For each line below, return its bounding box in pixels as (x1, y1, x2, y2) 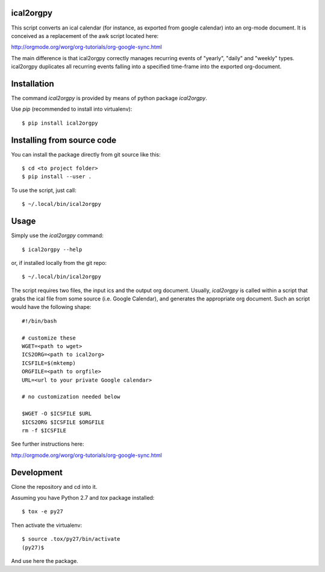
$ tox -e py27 (22, 508, 63, 515)
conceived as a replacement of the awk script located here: (11, 32, 159, 39)
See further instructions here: (11, 440, 84, 448)
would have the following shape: (11, 303, 91, 311)
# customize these (22, 334, 76, 341)
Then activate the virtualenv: (11, 521, 82, 529)
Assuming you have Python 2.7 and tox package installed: (11, 494, 155, 502)
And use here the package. (11, 557, 78, 564)
